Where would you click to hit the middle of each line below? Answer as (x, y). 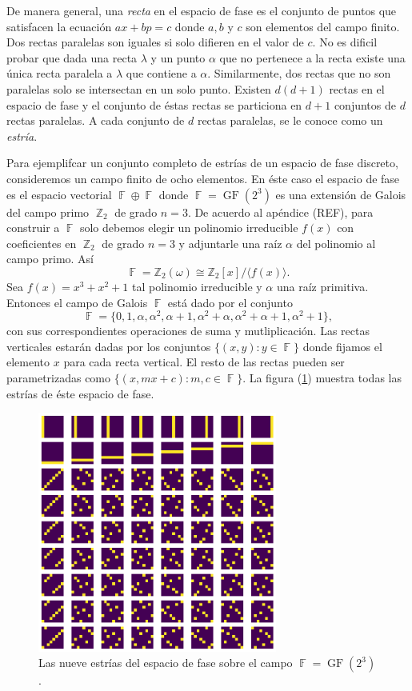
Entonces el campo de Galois (77, 302)
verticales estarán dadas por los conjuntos (109, 346)
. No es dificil (345, 42)
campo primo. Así (50, 259)
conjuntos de (365, 104)
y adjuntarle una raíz (230, 243)
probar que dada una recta (72, 57)
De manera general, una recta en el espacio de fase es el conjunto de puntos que (202, 10)
